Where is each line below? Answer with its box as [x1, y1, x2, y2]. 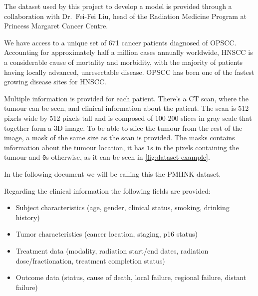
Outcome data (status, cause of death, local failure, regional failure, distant [15, 272, 247, 283]
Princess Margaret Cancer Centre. [4, 20, 108, 31]
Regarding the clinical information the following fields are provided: [4, 185, 211, 196]
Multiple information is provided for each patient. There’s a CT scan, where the [4, 93, 249, 103]
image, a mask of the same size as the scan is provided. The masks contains [4, 132, 235, 143]
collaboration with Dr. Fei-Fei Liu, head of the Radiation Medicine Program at [4, 10, 247, 21]
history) [15, 212, 40, 222]
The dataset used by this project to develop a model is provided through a [4, 1, 232, 11]
